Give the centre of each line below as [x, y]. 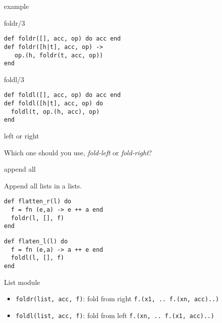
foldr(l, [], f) [38, 218]
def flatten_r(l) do [38, 202]
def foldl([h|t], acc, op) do [54, 104]
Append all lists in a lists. [43, 185]
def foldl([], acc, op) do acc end [63, 95]
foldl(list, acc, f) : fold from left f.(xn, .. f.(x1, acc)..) [115, 315]
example [17, 6]
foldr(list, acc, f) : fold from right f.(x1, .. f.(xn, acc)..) [117, 299]
